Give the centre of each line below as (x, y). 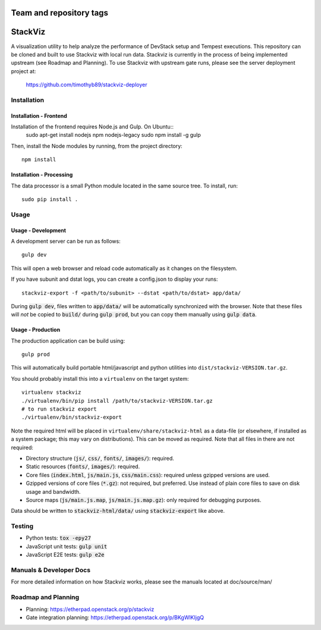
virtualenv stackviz (51, 392)
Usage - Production (36, 330)
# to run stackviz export (59, 409)
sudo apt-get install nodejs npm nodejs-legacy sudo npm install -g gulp (114, 135)
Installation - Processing (42, 175)
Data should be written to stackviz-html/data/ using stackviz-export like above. (118, 511)
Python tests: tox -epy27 (59, 538)
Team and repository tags (59, 13)
